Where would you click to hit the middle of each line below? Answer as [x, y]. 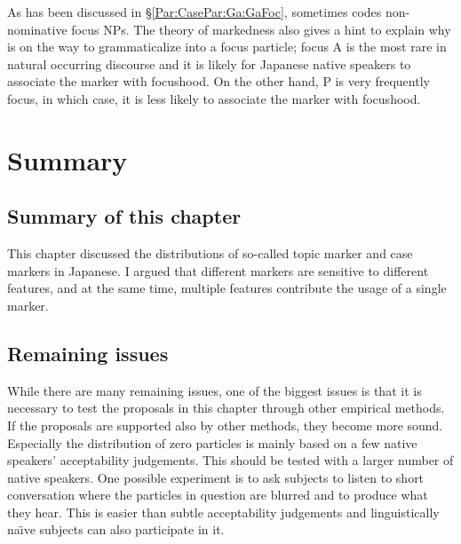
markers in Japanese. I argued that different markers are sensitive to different [218, 270]
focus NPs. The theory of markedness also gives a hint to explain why [261, 29]
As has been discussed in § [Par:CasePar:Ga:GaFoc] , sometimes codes [195, 12]
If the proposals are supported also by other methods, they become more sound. [225, 425]
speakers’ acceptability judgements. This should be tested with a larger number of [230, 460]
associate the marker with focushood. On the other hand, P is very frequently [219, 81]
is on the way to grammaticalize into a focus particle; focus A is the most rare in [227, 47]
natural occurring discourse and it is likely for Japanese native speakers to [209, 63]
